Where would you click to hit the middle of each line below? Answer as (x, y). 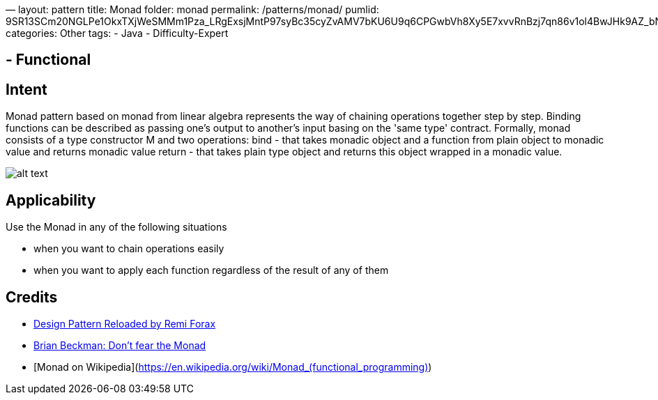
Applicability (51, 200)
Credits (32, 297)
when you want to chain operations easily (129, 249)
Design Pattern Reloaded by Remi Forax (125, 323)
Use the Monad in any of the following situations (116, 227)
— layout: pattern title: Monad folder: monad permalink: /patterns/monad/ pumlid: (192, 9)
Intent (26, 89)
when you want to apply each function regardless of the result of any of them (211, 270)
